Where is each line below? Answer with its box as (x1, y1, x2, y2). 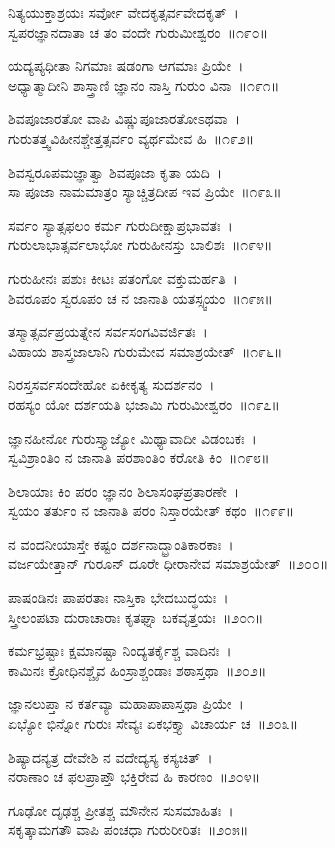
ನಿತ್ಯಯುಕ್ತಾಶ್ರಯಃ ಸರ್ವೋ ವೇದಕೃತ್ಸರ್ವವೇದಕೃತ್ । (8, 2, 239, 22)
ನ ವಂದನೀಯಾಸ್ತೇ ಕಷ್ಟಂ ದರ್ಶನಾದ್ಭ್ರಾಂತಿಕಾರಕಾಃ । (8, 533, 234, 554)
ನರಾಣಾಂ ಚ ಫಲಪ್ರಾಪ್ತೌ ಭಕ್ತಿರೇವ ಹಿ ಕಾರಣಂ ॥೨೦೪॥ (8, 766, 261, 787)
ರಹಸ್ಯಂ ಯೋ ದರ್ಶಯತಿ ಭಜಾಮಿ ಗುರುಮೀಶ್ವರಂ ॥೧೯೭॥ (8, 393, 280, 414)
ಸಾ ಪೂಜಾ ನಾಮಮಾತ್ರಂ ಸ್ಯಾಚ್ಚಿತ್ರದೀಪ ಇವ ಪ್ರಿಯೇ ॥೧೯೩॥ (8, 181, 282, 202)
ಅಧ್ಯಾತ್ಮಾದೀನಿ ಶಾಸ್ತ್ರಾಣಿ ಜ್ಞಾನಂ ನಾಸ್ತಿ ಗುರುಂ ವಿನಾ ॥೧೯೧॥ (8, 74, 280, 95)
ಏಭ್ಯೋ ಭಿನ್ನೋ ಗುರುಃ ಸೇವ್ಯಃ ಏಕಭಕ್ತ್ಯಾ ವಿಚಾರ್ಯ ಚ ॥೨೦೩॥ (8, 713, 299, 734)
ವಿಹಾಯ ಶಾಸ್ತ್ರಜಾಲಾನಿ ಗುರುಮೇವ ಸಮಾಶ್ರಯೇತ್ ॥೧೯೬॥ (8, 340, 283, 361)
